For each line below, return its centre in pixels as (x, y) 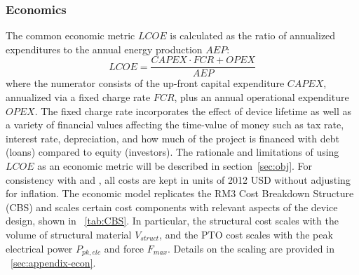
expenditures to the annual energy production (104, 49)
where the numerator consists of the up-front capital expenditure (145, 83)
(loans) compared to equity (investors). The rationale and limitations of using (172, 152)
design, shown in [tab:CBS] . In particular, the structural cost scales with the (172, 221)
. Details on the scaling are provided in (251, 248)
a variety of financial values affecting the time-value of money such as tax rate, (175, 125)
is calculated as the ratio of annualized (253, 35)
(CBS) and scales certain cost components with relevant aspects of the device (172, 207)
